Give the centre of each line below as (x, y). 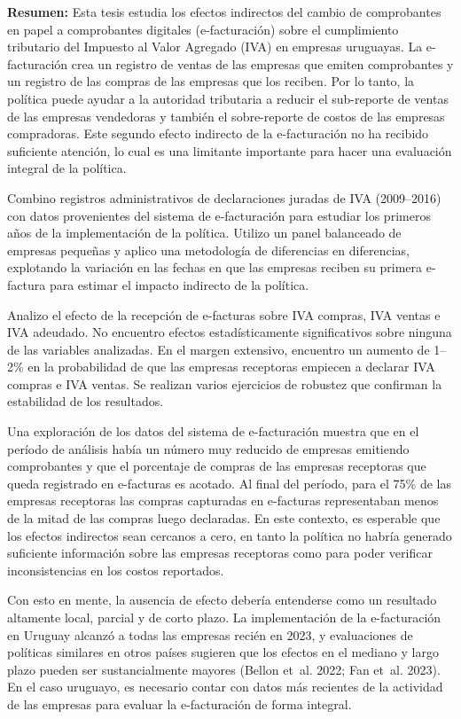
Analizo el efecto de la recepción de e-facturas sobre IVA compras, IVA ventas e (224, 314)
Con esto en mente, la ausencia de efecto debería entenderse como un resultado (222, 600)
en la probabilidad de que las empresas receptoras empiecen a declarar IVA (231, 367)
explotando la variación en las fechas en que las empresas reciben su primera (215, 267)
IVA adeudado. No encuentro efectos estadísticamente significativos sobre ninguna (230, 332)
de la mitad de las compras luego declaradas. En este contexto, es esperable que (224, 518)
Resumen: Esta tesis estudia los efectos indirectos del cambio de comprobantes (224, 12)
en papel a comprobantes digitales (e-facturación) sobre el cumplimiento (203, 29)
